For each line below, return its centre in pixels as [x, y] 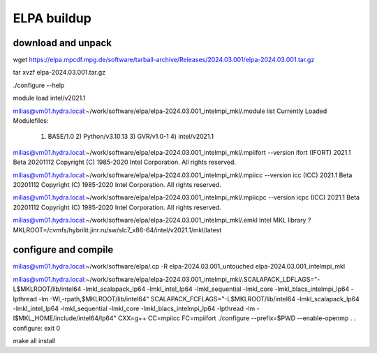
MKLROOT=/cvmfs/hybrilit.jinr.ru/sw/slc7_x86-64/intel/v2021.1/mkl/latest [117, 230]
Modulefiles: [31, 121]
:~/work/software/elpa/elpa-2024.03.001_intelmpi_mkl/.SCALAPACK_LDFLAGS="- [202, 279]
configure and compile [63, 250]
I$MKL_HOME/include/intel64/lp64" [65, 318]
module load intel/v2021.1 [49, 98]
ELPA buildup [52, 18]
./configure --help [39, 85]
